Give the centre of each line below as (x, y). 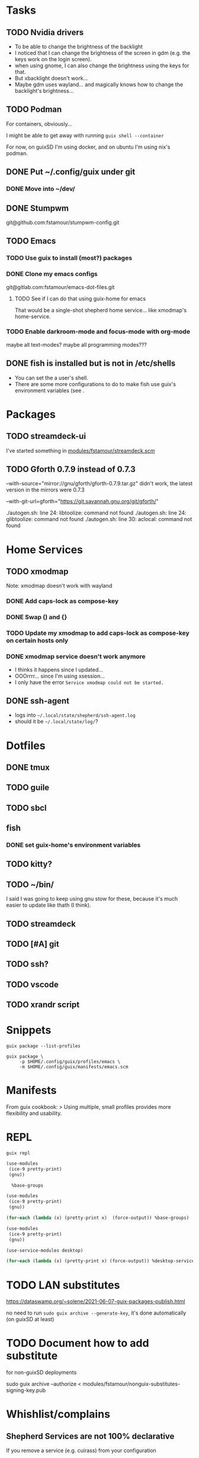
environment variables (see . (49, 390)
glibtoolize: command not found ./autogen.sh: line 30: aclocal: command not (99, 519)
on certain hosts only (37, 641)
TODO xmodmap (37, 572)
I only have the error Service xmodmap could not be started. (89, 682)
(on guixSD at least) (30, 1319)
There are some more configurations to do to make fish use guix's (95, 384)
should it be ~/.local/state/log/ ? (56, 722)
